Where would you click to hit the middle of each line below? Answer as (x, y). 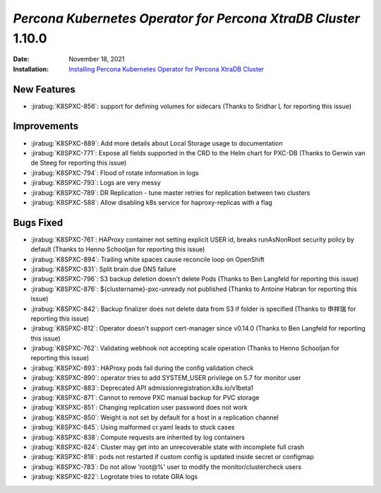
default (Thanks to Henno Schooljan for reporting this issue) (118, 249)
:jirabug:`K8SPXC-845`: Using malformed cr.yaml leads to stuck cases (133, 427)
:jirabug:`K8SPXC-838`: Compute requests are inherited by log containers (138, 437)
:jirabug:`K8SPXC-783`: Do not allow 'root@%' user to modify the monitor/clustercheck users (166, 467)
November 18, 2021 (97, 59)
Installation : (31, 69)
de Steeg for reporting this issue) (79, 163)
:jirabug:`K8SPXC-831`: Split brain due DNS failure (103, 269)
